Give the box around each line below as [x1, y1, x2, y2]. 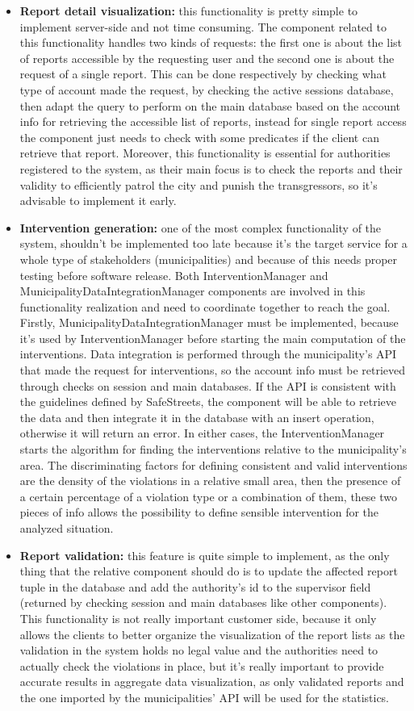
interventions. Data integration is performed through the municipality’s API [19, 345, 397, 362]
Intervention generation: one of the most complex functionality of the [19, 219, 382, 236]
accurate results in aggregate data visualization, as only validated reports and [19, 673, 404, 690]
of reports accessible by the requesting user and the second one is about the [19, 49, 395, 66]
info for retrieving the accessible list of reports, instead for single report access [19, 113, 407, 130]
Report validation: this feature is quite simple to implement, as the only [19, 546, 390, 563]
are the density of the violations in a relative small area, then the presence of [19, 472, 401, 489]
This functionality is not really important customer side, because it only [19, 609, 377, 626]
